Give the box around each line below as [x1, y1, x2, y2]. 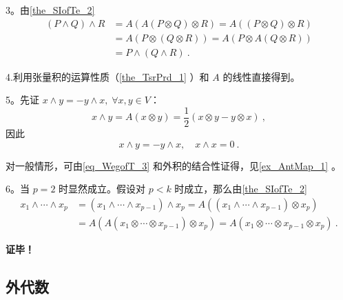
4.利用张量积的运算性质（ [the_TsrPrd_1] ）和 [6, 69, 209, 83]
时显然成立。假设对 [59, 181, 146, 196]
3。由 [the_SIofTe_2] [6, 3, 95, 17]
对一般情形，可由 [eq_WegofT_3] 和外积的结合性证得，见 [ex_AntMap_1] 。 [6, 158, 341, 172]
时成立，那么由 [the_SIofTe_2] [174, 181, 307, 196]
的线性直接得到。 [222, 69, 300, 83]
